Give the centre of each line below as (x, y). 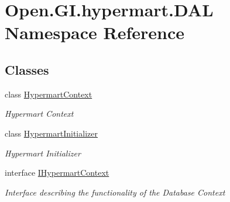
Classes (27, 69)
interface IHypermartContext (57, 173)
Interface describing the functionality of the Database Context (115, 192)
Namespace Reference (95, 32)
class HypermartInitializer (51, 133)
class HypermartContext (49, 94)
